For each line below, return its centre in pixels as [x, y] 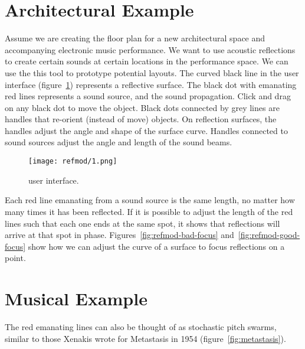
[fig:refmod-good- [269, 235]
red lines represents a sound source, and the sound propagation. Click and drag [148, 96]
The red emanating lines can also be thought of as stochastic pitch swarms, [141, 327]
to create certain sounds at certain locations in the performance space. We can [147, 61]
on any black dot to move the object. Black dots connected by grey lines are [142, 107]
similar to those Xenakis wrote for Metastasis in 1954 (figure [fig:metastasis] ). [145, 338]
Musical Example [76, 299]
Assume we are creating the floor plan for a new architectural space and [135, 38]
